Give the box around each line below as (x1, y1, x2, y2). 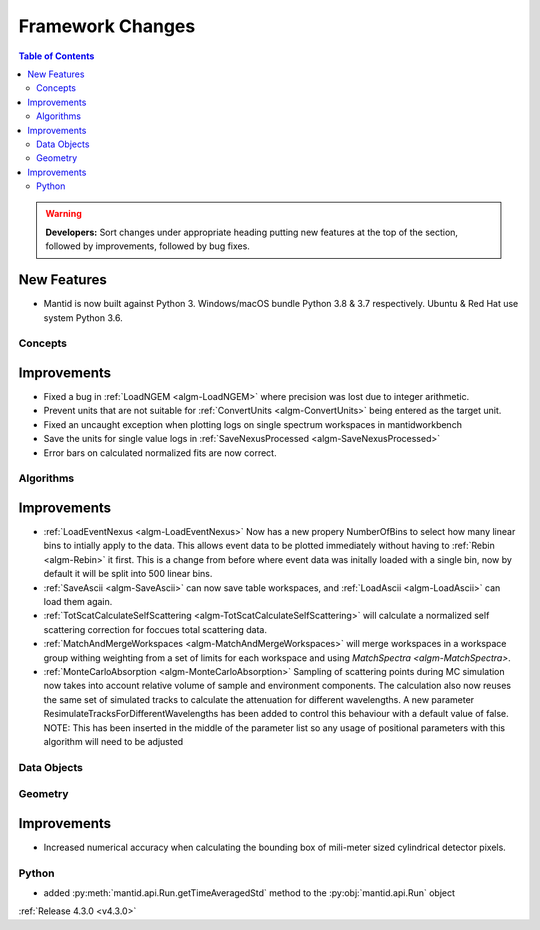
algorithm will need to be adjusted (43, 735, 184, 747)
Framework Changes (18, 15, 196, 37)
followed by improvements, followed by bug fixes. (45, 240, 250, 252)
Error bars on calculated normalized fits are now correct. (43, 446, 277, 459)
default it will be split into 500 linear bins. (43, 568, 213, 580)
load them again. (43, 595, 113, 607)
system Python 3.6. (43, 311, 124, 324)
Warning (45, 208, 82, 220)
